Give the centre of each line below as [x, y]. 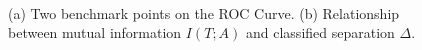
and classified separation [320, 32]
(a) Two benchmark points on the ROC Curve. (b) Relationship [204, 12]
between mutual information [95, 32]
